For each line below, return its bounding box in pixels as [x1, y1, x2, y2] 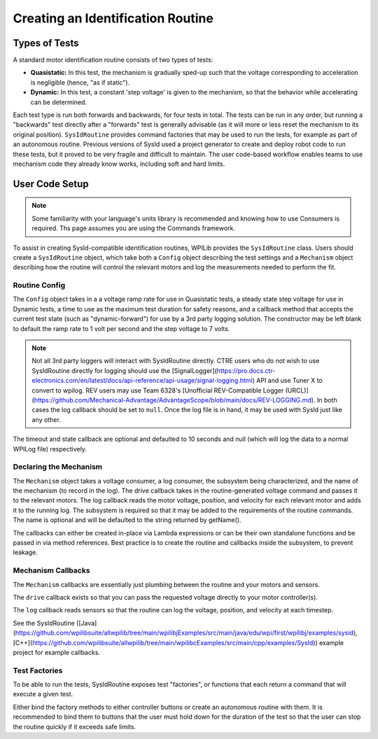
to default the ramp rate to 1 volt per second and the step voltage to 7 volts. [13, 324, 230, 332]
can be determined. [30, 98, 87, 106]
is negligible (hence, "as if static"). [30, 78, 130, 87]
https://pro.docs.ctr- [216, 366, 276, 374]
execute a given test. [13, 690, 73, 698]
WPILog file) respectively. [13, 444, 87, 453]
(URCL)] [285, 386, 309, 395]
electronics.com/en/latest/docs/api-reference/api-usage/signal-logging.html [31, 376, 253, 385]
